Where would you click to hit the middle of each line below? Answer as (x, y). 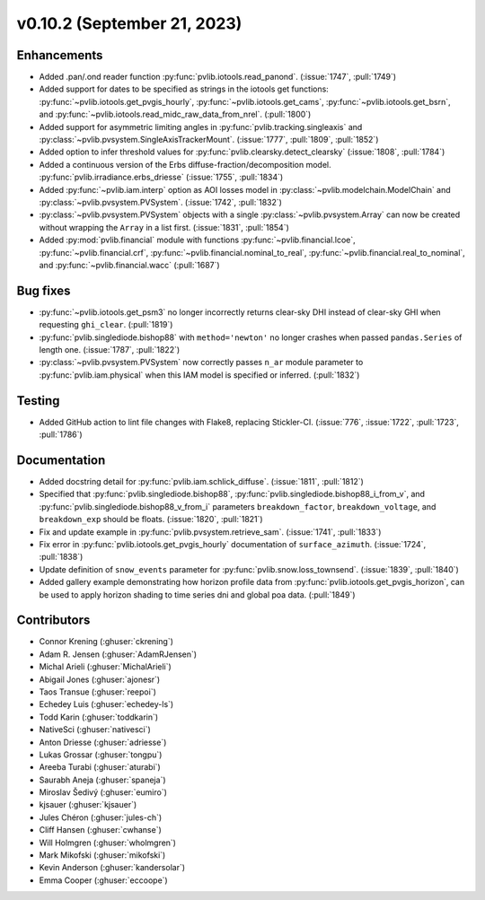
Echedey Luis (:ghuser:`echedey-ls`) (106, 704)
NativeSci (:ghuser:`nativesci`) (95, 730)
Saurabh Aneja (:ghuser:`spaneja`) (102, 780)
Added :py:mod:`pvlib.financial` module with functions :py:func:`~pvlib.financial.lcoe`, (198, 240)
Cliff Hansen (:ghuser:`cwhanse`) (100, 830)
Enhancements (60, 55)
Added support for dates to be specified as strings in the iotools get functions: (184, 89)
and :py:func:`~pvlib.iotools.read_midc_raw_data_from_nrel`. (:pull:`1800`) (175, 114)
